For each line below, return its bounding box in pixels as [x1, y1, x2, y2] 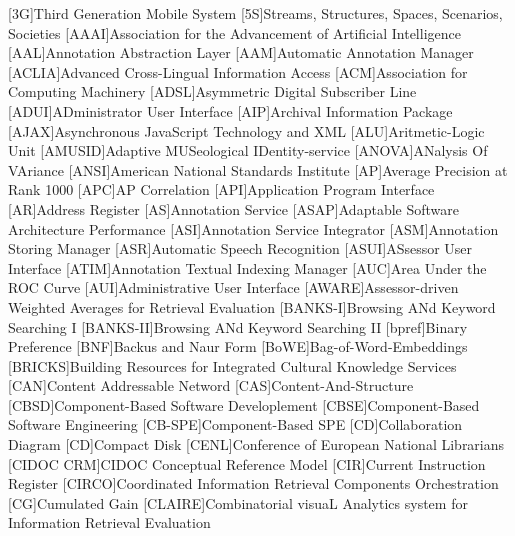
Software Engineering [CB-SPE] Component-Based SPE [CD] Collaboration [8, 414, 463, 435]
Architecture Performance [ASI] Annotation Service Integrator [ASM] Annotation [8, 218, 499, 239]
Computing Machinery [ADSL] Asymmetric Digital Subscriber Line [8, 81, 417, 102]
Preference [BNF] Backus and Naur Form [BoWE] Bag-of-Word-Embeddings [8, 336, 468, 357]
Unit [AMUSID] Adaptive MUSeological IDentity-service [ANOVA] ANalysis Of [8, 140, 488, 161]
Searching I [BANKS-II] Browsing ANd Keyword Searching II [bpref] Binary [8, 316, 468, 337]
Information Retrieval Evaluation [8, 512, 211, 533]
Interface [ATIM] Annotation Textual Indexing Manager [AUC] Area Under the [8, 257, 487, 278]
